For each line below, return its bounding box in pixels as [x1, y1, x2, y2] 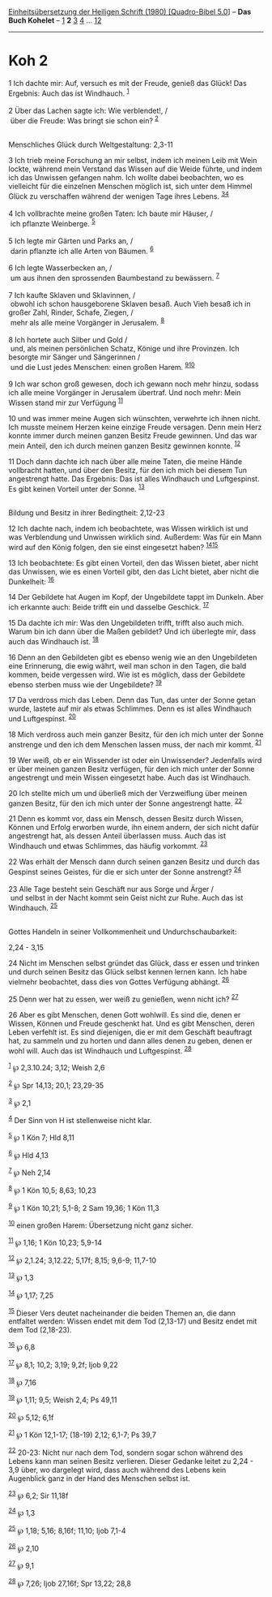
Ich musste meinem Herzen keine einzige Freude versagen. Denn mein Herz [8, 422, 262, 432]
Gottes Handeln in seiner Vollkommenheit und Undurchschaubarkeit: [8, 927, 237, 936]
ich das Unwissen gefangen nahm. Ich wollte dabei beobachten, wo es [8, 173, 244, 183]
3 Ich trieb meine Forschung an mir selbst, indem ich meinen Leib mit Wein [8, 156, 257, 166]
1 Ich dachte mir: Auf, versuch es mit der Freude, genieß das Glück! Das [8, 78, 247, 88]
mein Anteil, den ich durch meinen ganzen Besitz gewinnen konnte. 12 [8, 439, 241, 450]
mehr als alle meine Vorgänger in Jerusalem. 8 [10, 316, 164, 327]
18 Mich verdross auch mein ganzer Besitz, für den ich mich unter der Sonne [8, 730, 264, 739]
